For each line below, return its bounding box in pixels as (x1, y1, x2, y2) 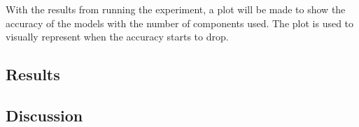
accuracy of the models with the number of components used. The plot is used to (6, 15, 354, 30)
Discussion (6, 104, 83, 126)
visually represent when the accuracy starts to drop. (6, 29, 229, 44)
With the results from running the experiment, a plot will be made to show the (6, 2, 346, 16)
